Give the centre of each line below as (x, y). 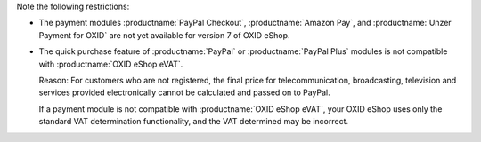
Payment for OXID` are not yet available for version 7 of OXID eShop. (164, 35)
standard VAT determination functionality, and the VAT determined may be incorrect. (194, 122)
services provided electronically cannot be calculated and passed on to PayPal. (185, 92)
